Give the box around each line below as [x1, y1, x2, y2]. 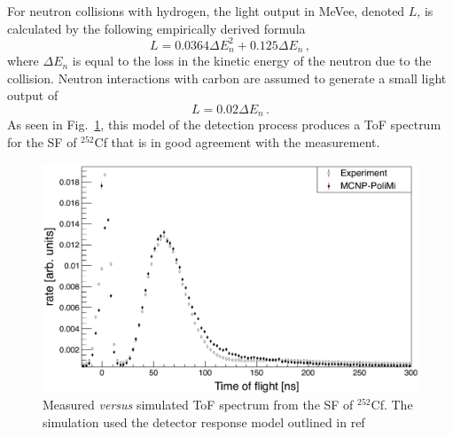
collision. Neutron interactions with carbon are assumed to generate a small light [7, 68, 447, 87]
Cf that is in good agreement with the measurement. [94, 132, 380, 151]
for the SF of [7, 132, 77, 151]
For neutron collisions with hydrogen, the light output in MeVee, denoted [7, 2, 405, 20]
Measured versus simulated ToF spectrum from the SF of [43, 395, 354, 414]
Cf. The [371, 395, 413, 414]
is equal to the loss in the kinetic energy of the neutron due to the [72, 51, 432, 70]
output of [7, 86, 59, 105]
